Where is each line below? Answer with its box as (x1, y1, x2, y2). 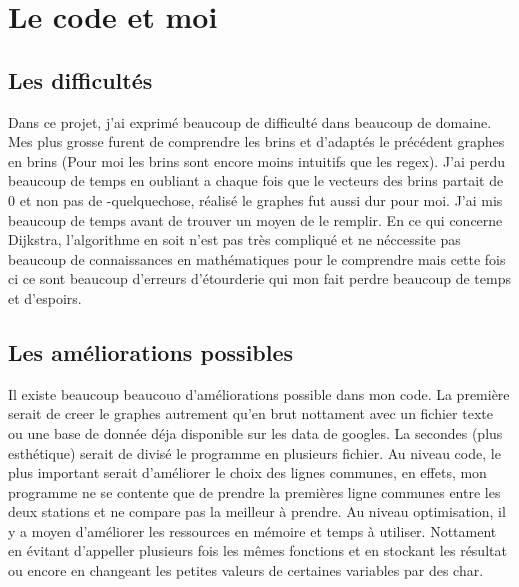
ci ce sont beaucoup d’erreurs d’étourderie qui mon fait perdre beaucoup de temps (8, 268, 511, 289)
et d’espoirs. (8, 287, 82, 308)
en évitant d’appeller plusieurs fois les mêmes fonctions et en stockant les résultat (8, 540, 507, 561)
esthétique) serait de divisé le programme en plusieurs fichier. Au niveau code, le (8, 442, 501, 463)
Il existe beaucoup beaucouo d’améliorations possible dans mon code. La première (8, 383, 510, 404)
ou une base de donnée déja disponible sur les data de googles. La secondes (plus (8, 422, 503, 443)
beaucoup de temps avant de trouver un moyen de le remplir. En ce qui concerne (8, 209, 503, 230)
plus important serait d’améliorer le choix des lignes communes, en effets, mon (8, 462, 487, 483)
